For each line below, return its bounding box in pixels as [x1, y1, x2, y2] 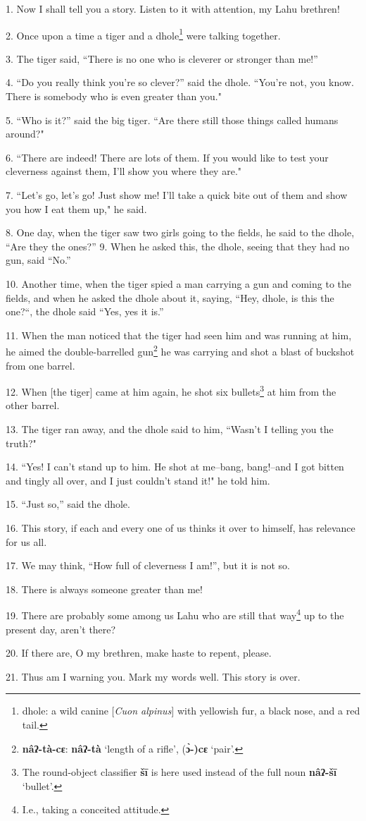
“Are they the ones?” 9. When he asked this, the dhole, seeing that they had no [6, 238, 350, 253]
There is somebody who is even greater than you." [6, 89, 222, 104]
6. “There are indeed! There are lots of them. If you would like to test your [6, 150, 329, 164]
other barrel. [6, 398, 60, 413]
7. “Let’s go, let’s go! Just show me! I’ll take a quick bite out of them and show [6, 188, 348, 202]
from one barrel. [6, 358, 75, 372]
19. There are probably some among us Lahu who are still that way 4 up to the [6, 606, 344, 623]
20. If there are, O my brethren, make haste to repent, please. [6, 645, 272, 660]
